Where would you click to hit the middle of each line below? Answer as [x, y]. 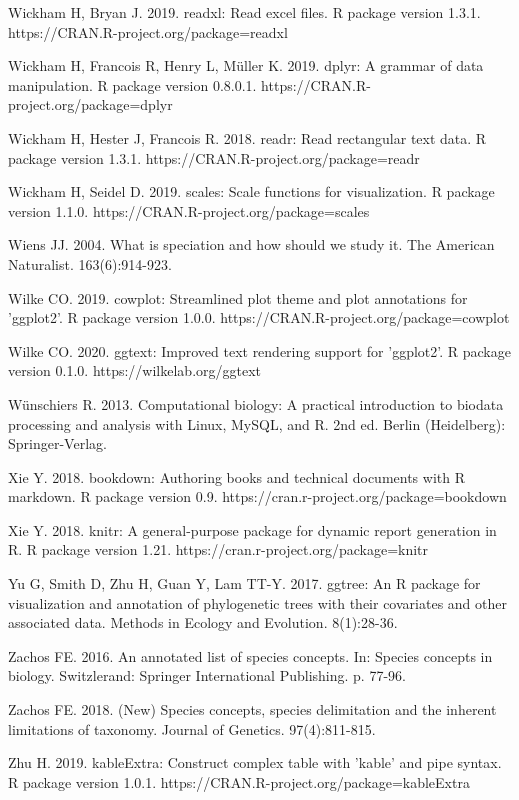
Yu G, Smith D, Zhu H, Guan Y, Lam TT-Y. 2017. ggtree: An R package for [244, 583]
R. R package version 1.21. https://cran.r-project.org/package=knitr [218, 549]
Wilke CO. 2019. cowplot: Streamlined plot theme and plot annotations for [238, 297]
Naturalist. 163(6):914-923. [90, 263]
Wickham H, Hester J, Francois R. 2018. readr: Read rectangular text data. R [247, 137]
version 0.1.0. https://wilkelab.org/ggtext [135, 370]
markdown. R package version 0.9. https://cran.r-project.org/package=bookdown [257, 496]
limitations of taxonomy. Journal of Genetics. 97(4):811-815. [192, 728]
